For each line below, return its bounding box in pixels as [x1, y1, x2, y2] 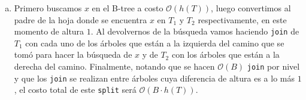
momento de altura [14, 25, 84, 37]
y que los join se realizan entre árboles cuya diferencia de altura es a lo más [14, 71, 295, 84]
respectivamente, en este [198, 13, 287, 26]
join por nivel [247, 60, 300, 73]
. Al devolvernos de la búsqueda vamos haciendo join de [90, 25, 299, 37]
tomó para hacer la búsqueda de [14, 48, 132, 61]
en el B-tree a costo [92, 2, 163, 14]
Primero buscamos [14, 2, 82, 14]
